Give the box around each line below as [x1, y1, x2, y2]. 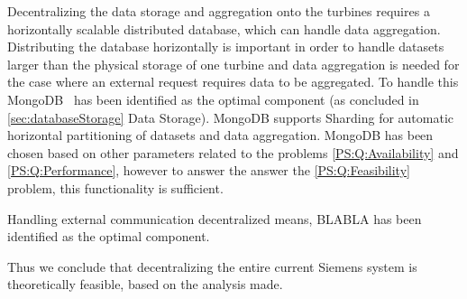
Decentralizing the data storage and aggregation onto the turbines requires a [7, 2, 430, 20]
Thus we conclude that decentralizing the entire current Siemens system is [7, 257, 417, 276]
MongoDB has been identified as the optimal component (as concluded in [7, 89, 419, 108]
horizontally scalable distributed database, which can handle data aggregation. [7, 19, 441, 38]
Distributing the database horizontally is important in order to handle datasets [7, 37, 444, 56]
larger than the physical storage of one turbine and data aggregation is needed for [7, 54, 460, 73]
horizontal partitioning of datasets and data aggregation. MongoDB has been [7, 126, 434, 145]
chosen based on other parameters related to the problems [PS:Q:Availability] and [7, 143, 459, 162]
